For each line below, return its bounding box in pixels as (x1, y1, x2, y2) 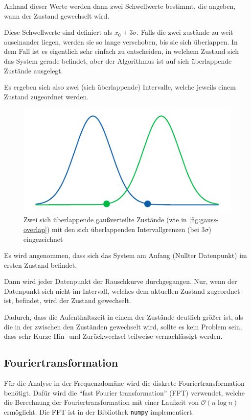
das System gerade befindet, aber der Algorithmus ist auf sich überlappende (4, 55, 232, 66)
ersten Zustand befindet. (4, 259, 77, 270)
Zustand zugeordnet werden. (4, 91, 89, 101)
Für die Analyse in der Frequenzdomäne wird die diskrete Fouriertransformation (4, 378, 245, 388)
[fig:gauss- (189, 214, 219, 225)
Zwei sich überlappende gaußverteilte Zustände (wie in (23, 214, 187, 225)
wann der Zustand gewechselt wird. (4, 10, 110, 21)
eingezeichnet (23, 233, 63, 244)
